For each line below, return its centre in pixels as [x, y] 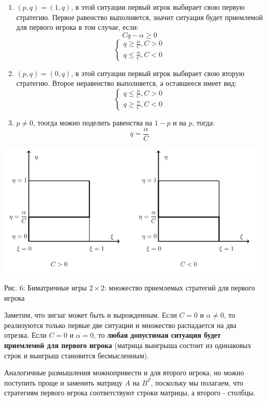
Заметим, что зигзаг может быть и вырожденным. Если [91, 315]
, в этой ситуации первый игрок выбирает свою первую [158, 7]
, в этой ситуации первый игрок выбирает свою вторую [158, 73]
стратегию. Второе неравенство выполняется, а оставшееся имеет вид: [126, 83]
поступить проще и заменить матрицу [63, 382]
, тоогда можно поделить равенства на [93, 122]
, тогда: [204, 122]
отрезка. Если [25, 335]
